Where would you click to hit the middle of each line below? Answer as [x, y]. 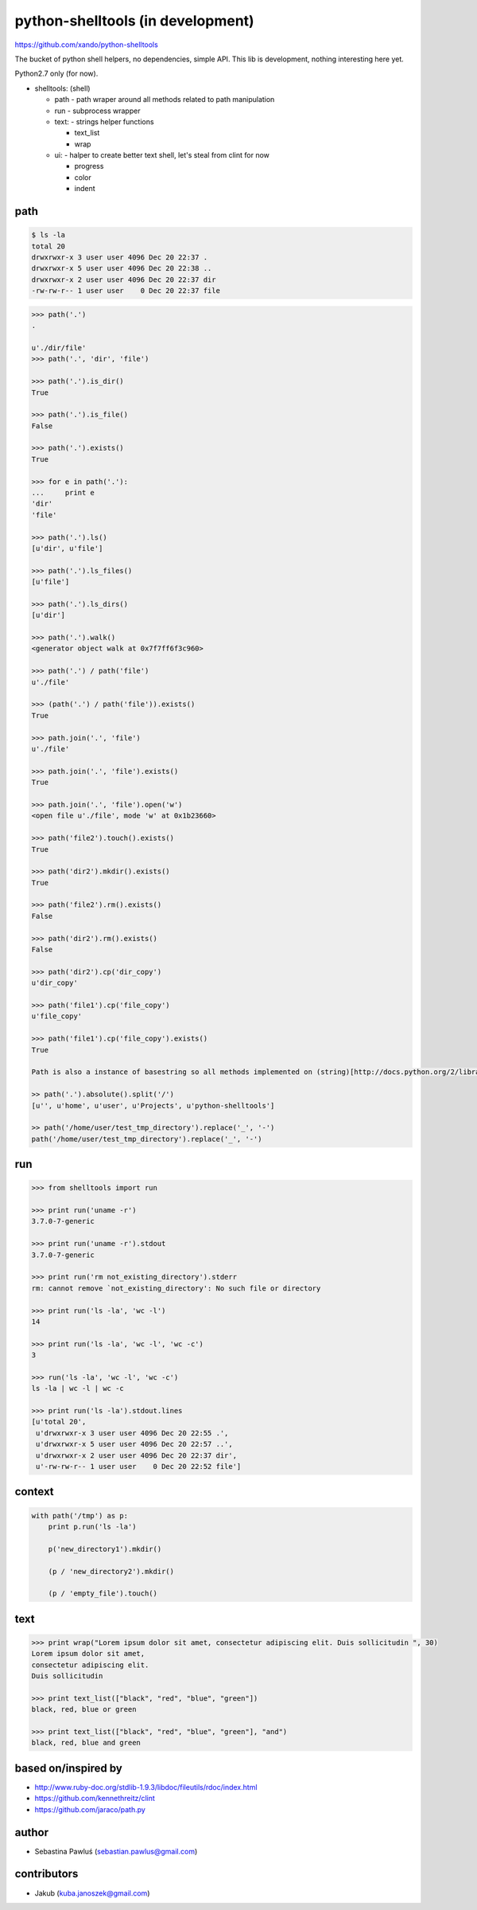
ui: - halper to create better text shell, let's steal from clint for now [162, 155]
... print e [63, 493]
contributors [47, 1874]
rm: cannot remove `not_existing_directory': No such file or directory [176, 1288]
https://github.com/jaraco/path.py [90, 1809]
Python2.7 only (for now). [56, 74]
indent [85, 189]
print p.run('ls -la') [92, 1527]
